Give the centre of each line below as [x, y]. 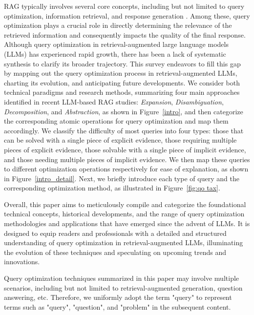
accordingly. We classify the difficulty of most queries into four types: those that [124, 130]
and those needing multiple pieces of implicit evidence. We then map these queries [127, 159]
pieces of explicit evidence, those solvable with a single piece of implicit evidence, [125, 149]
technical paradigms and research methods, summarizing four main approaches [122, 92]
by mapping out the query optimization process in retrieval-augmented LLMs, [121, 73]
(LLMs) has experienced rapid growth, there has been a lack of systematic [115, 53]
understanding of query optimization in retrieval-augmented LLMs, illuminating [124, 242]
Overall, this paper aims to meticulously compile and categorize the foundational [125, 204]
